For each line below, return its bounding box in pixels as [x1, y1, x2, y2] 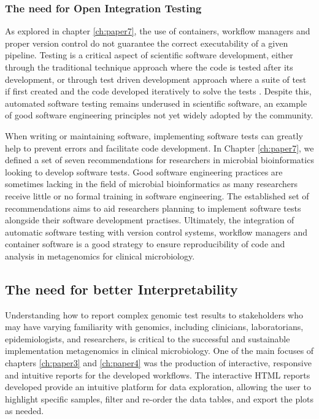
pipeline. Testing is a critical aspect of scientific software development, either [5, 48, 293, 61]
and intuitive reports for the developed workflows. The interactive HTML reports [5, 368, 310, 381]
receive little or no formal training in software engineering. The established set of [5, 189, 309, 202]
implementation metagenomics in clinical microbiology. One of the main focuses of [5, 344, 314, 357]
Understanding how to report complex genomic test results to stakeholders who [5, 308, 303, 321]
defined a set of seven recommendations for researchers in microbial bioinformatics [5, 153, 314, 166]
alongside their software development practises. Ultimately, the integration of [5, 213, 294, 226]
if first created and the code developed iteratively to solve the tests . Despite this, [5, 85, 312, 98]
